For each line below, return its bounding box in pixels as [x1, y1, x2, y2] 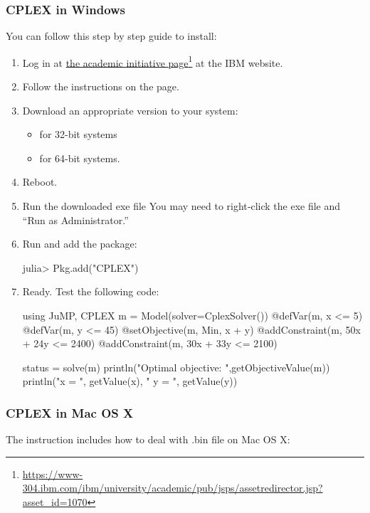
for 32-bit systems [39, 127, 117, 142]
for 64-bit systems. [39, 150, 120, 165]
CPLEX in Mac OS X [6, 403, 134, 421]
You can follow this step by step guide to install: [6, 28, 217, 43]
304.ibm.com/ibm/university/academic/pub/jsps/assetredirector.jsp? [22, 480, 323, 495]
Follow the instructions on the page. [22, 79, 179, 94]
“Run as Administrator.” [22, 212, 129, 227]
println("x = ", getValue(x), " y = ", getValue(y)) [22, 374, 238, 388]
